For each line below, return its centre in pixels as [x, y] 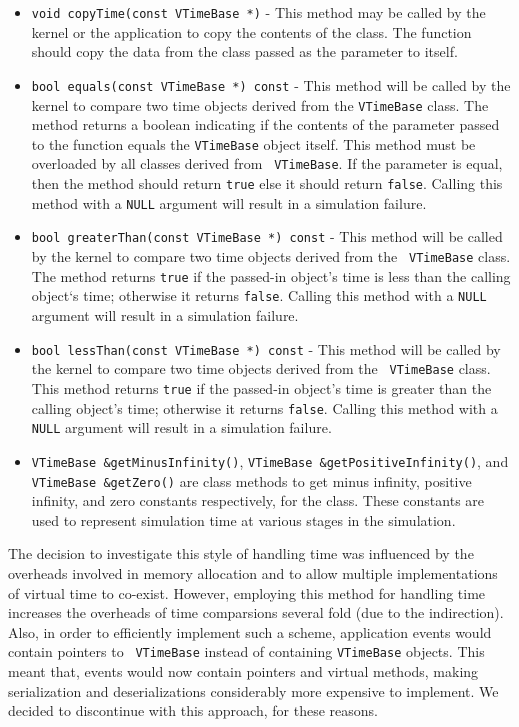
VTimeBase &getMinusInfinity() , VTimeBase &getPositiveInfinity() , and [270, 460]
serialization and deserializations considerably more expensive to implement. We [253, 690]
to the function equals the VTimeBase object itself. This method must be [253, 143]
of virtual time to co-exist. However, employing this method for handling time [247, 592]
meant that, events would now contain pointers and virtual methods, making [243, 671]
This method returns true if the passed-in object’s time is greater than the [261, 387]
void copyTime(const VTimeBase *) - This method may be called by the [258, 12]
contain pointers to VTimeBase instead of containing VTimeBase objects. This [246, 651]
